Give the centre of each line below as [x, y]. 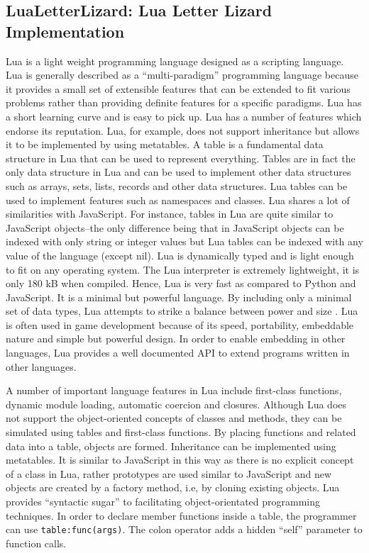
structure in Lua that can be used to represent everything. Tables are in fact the [181, 158]
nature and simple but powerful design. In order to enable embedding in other [176, 339]
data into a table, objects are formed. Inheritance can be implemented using [171, 446]
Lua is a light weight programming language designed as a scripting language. [175, 61]
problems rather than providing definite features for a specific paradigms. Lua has [184, 102]
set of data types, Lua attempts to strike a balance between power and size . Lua [182, 311]
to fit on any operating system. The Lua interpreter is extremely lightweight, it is [183, 269]
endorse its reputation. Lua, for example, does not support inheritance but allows [183, 130]
